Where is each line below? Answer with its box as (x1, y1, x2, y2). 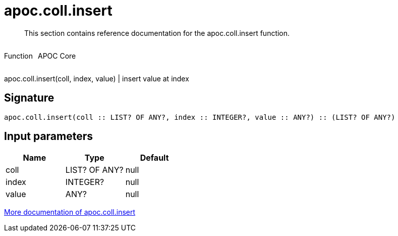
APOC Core (37, 51, 76, 60)
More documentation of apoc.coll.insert (4, 208, 136, 217)
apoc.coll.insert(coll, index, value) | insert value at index (4, 74, 189, 83)
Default (140, 153, 169, 163)
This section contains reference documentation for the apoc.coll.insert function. (24, 28, 290, 37)
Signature (4, 91, 54, 105)
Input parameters (4, 130, 93, 143)
